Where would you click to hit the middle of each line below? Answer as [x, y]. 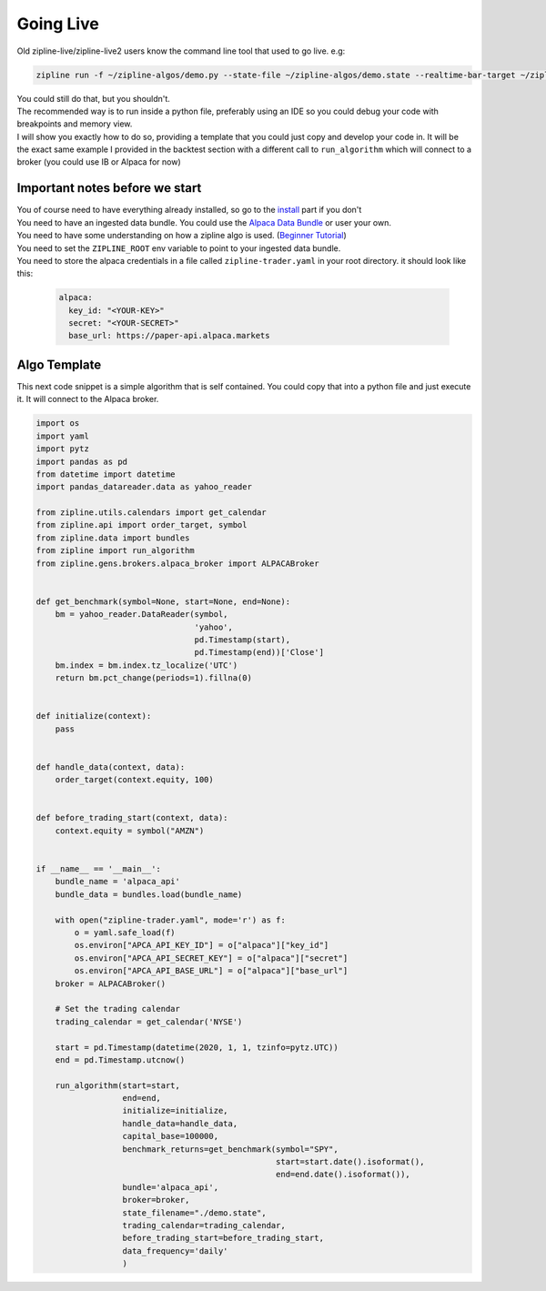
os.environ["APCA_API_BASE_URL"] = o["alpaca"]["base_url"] [211, 971]
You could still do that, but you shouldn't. [93, 98]
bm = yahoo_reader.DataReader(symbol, [142, 615]
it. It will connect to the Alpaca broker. [88, 399]
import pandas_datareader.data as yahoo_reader [144, 487]
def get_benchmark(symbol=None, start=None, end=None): [163, 601]
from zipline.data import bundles [113, 538]
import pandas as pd [81, 461]
